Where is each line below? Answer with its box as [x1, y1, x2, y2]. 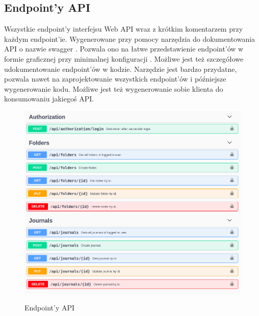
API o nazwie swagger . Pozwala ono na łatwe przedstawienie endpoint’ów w [4, 43, 244, 54]
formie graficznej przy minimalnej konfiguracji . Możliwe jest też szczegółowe [4, 53, 244, 64]
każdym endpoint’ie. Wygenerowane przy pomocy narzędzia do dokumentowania [4, 33, 255, 44]
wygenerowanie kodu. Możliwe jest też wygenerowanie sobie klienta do [4, 83, 223, 94]
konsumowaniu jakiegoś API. [4, 93, 94, 104]
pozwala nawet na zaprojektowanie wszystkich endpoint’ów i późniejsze [4, 73, 226, 84]
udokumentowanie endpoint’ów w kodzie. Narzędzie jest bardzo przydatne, [4, 63, 237, 74]
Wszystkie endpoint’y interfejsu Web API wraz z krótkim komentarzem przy [4, 23, 243, 34]
